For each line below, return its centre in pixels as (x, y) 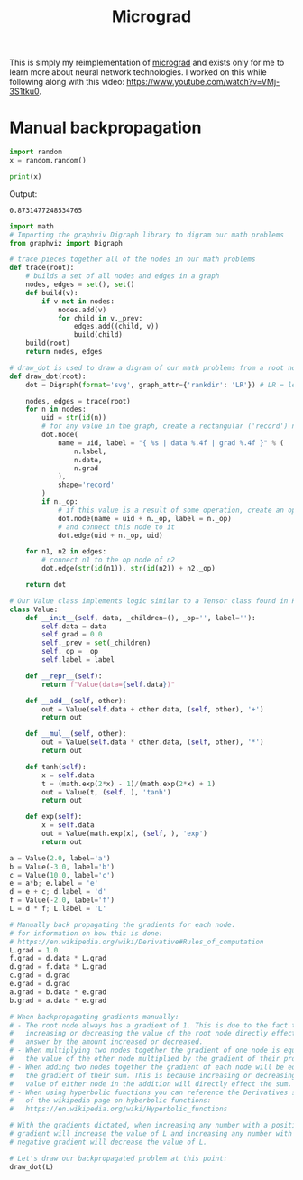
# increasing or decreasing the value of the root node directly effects (155, 1034)
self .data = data (74, 626)
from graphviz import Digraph (66, 243)
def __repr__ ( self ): (64, 676)
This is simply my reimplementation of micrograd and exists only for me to (147, 63)
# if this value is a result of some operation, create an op (177, 510)
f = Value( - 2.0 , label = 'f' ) (62, 900)
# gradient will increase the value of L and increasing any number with (151, 1134)
